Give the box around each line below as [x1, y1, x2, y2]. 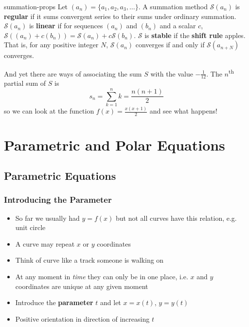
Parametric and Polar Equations [4, 135, 225, 154]
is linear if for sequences [29, 20, 103, 31]
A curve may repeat [15, 238, 75, 249]
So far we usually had [15, 212, 80, 223]
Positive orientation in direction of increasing [15, 313, 150, 324]
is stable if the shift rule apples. [144, 30, 246, 40]
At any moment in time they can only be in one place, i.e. [15, 271, 188, 282]
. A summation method [138, 1, 208, 11]
